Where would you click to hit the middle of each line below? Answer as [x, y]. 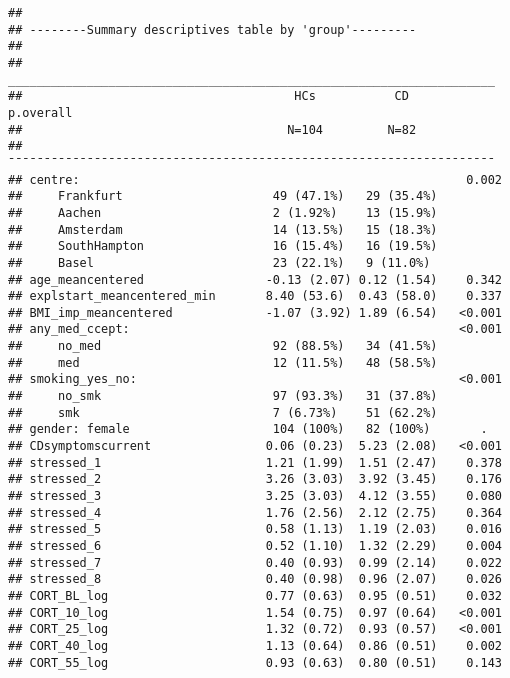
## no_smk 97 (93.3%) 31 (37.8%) [223, 396]
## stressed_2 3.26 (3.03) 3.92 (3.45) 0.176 [255, 479]
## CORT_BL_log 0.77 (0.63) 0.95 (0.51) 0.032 [255, 595]
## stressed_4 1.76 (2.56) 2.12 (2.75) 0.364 [255, 512]
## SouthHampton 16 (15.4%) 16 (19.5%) [223, 246]
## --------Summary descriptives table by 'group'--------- [212, 29]
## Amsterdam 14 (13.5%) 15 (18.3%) [223, 229]
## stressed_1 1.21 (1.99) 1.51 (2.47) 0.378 [255, 462]
